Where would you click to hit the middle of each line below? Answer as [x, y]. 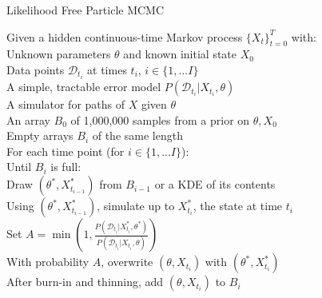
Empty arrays [40, 135]
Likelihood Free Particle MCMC [85, 10]
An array [28, 119]
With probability [48, 262]
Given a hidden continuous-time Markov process [125, 36]
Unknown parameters [59, 54]
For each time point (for [66, 151]
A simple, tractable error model [84, 87]
